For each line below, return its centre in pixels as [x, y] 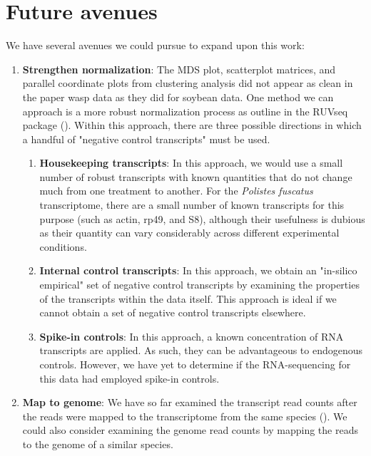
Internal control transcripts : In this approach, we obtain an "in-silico [198, 270]
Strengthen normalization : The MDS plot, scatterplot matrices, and [179, 69]
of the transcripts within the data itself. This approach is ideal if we [188, 298]
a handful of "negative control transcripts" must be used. [146, 139]
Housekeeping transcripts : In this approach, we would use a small [191, 163]
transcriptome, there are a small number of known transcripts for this [192, 205]
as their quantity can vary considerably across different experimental [189, 233]
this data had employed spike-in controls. [129, 378]
